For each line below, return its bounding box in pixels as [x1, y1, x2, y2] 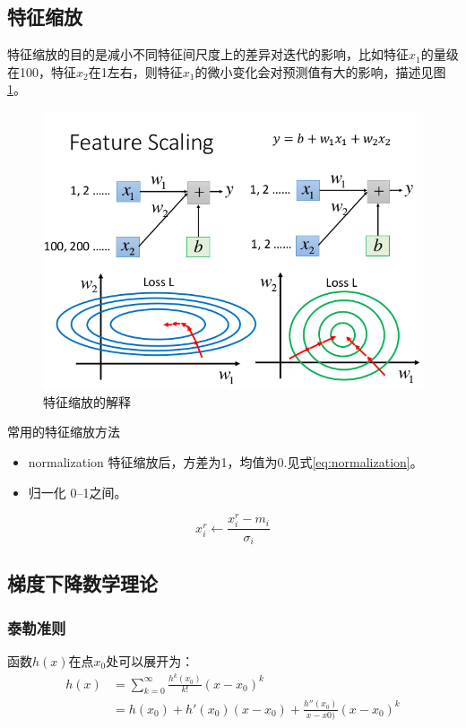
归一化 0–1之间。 [28, 482, 127, 501]
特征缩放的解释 [43, 392, 131, 411]
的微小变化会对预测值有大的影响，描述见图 [194, 62, 446, 81]
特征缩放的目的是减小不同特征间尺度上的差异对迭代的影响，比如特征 [7, 45, 409, 64]
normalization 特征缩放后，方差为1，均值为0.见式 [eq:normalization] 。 [28, 453, 423, 472]
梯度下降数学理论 [7, 569, 158, 597]
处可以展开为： [106, 651, 194, 670]
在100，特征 [7, 62, 76, 81]
